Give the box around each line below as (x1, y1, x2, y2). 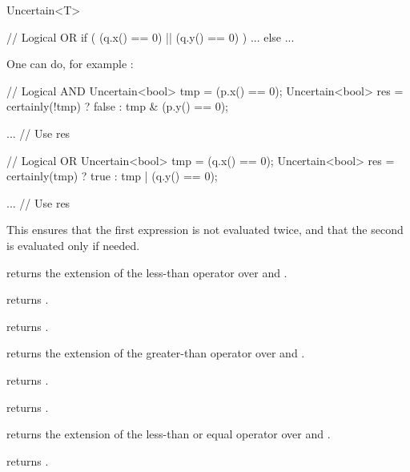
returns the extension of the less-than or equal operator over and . (6, 426, 331, 442)
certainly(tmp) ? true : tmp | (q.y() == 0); (6, 167, 218, 184)
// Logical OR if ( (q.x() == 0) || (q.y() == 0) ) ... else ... (6, 28, 295, 45)
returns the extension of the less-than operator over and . (6, 264, 287, 280)
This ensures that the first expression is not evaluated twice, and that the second (6, 221, 404, 238)
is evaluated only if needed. (6, 236, 140, 253)
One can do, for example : (6, 55, 134, 72)
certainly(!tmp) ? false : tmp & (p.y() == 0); (6, 98, 229, 115)
